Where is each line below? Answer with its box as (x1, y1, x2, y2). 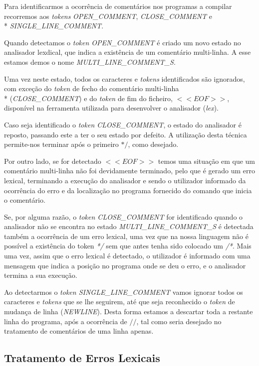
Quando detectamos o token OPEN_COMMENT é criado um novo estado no (4, 37, 241, 47)
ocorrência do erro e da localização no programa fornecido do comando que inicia (4, 185, 252, 195)
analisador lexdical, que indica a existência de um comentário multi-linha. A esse (4, 47, 251, 57)
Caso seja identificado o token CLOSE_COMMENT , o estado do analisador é (4, 119, 242, 129)
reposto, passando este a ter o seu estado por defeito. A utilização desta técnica (4, 129, 247, 139)
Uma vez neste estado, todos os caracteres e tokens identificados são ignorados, (4, 73, 245, 84)
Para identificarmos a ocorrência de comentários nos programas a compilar (4, 1, 232, 11)
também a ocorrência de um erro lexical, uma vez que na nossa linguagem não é (4, 231, 249, 241)
